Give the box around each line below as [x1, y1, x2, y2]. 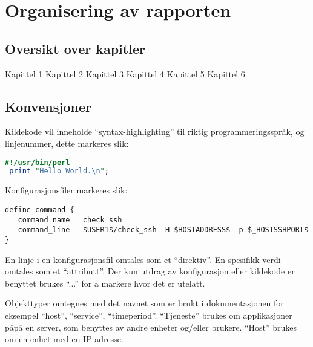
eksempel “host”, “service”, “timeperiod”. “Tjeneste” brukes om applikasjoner [5, 308, 292, 321]
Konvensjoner [5, 97, 92, 115]
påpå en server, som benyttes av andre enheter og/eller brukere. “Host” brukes [5, 320, 297, 333]
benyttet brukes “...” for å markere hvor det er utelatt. [5, 276, 205, 289]
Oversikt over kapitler [5, 39, 145, 57]
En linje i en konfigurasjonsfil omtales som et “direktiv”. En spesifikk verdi [5, 253, 281, 265]
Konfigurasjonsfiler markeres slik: [5, 184, 128, 196]
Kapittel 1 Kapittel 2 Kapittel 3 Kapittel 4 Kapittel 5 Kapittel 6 [5, 67, 245, 80]
